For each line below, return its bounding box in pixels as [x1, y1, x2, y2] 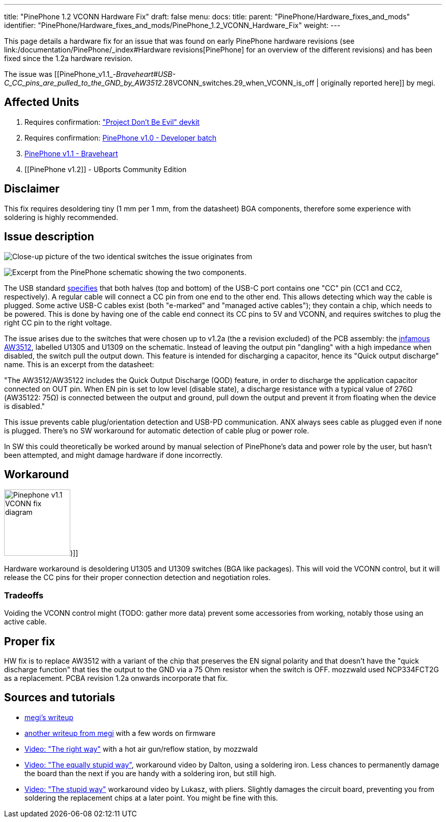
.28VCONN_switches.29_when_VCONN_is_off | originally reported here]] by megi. [162, 78, 435, 87]
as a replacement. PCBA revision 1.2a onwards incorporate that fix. [4, 673, 228, 682]
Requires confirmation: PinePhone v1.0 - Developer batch [24, 133, 217, 142]
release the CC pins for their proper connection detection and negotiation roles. [4, 573, 271, 582]
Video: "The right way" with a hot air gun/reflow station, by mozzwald [24, 744, 258, 753]
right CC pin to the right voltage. [4, 318, 112, 327]
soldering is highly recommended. [4, 212, 118, 222]
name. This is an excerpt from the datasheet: [4, 360, 154, 369]
